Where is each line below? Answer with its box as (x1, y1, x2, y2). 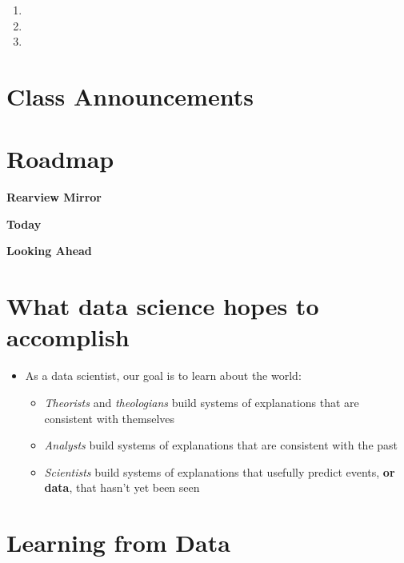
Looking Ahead (6, 242, 92, 259)
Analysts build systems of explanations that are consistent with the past (44, 437, 398, 453)
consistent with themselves (44, 409, 175, 426)
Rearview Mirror (6, 189, 102, 206)
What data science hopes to (6, 289, 319, 322)
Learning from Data (6, 526, 230, 559)
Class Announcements (6, 79, 254, 112)
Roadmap (6, 142, 114, 175)
